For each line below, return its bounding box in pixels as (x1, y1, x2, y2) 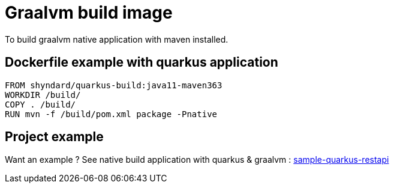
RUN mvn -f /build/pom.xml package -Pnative (5, 109, 218, 119)
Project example (5, 129, 104, 145)
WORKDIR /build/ (5, 89, 81, 100)
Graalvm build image (5, 2, 173, 23)
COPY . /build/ (5, 99, 76, 109)
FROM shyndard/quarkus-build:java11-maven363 (5, 80, 222, 90)
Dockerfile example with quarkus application (5, 55, 278, 70)
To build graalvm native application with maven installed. (5, 34, 228, 44)
